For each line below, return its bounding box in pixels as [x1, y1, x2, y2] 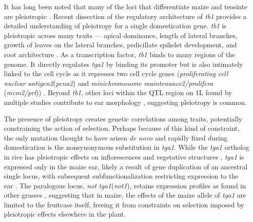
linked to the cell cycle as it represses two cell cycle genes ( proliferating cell [4, 68, 228, 79]
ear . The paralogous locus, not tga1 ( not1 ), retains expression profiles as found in [4, 180, 246, 190]
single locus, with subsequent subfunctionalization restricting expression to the [4, 171, 239, 181]
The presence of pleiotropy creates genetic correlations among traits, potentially [4, 113, 242, 123]
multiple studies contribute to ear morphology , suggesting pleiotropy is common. [4, 97, 247, 107]
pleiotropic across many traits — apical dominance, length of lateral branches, [4, 30, 237, 40]
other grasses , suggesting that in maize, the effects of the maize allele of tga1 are [4, 190, 246, 200]
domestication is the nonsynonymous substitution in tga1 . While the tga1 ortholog [4, 142, 250, 152]
